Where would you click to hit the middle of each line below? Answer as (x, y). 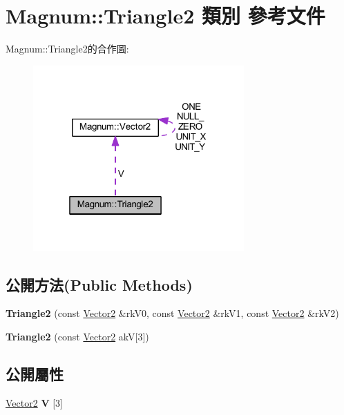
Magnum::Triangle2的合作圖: (67, 49)
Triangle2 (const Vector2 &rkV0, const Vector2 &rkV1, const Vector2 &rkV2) (172, 313)
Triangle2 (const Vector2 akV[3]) (77, 337)
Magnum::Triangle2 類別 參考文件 (165, 16)
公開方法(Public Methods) (99, 284)
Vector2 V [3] (35, 402)
